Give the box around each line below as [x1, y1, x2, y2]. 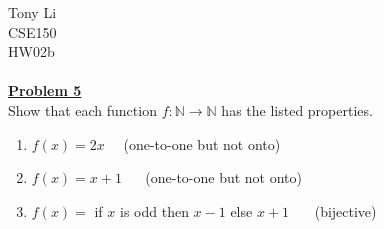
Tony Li [8, 2, 57, 22]
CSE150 [8, 21, 57, 42]
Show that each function [8, 99, 157, 120]
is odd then [119, 200, 189, 221]
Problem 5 [8, 80, 82, 101]
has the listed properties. [221, 99, 373, 120]
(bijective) [314, 200, 377, 221]
